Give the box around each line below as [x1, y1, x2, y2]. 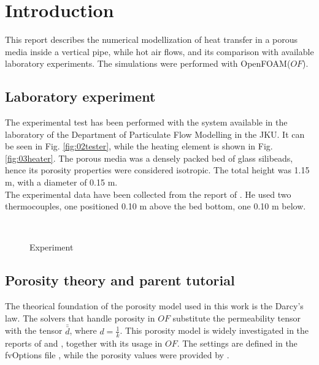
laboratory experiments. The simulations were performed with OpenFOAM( [5, 57, 291, 70]
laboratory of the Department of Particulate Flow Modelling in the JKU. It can [5, 127, 305, 140]
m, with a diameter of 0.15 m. [5, 176, 118, 189]
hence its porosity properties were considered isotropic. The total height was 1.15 [5, 164, 310, 176]
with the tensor [5, 324, 63, 337]
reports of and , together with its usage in [5, 336, 163, 349]
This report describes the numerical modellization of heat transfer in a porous [5, 33, 298, 46]
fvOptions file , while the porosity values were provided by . [5, 348, 229, 361]
